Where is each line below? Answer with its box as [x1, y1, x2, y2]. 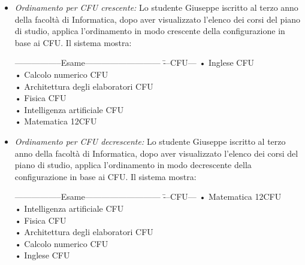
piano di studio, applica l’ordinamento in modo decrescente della [14, 159, 252, 171]
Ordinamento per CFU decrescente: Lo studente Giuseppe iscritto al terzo [14, 135, 286, 147]
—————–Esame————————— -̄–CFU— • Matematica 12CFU [14, 190, 282, 203]
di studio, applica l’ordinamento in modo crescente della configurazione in [14, 25, 285, 37]
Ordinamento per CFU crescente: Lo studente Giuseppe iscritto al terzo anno [14, 1, 298, 13]
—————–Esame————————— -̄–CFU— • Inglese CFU [14, 56, 255, 69]
